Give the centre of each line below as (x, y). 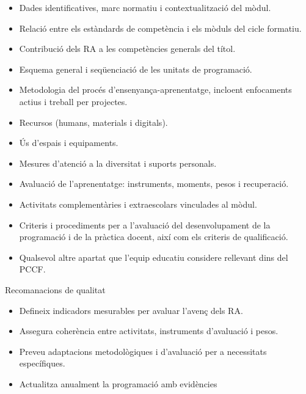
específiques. (42, 363)
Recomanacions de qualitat (55, 289)
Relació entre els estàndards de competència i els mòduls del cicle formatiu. (160, 28)
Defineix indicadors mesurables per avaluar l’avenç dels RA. (131, 310)
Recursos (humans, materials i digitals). (93, 122)
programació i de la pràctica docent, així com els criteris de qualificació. (154, 237)
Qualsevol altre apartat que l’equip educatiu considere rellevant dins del (154, 257)
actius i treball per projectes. (73, 101)
